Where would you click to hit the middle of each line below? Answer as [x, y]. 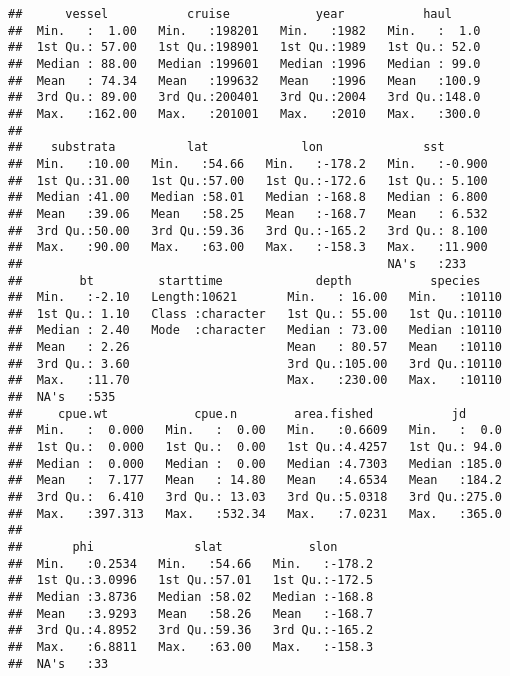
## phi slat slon [173, 547]
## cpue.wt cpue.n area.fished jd [237, 413]
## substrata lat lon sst [226, 147]
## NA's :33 [58, 663]
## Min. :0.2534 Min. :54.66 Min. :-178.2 [191, 563]
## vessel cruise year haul [230, 14]
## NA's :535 [62, 397]
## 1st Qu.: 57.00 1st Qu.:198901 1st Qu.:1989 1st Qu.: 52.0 [244, 47]
